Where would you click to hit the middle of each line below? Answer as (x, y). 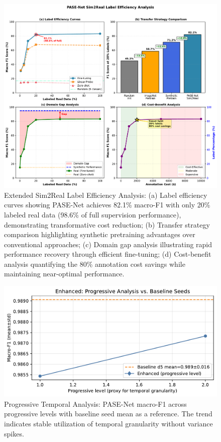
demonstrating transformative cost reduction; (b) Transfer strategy (107, 224)
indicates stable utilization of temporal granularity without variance (108, 424)
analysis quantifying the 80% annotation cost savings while (95, 264)
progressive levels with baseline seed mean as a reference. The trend (108, 414)
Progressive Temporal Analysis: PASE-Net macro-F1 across (95, 403)
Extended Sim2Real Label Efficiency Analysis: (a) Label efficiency (106, 195)
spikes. (14, 433)
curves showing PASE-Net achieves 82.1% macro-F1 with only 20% (107, 205)
